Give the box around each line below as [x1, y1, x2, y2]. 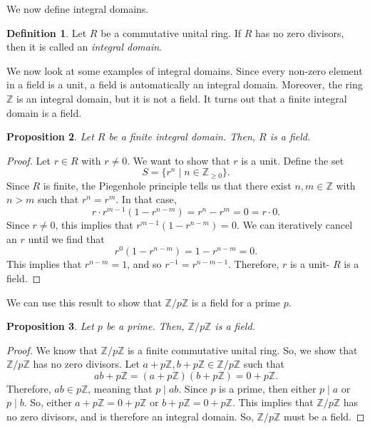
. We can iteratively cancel [236, 217, 353, 232]
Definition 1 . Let [6, 25, 87, 40]
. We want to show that [127, 153, 230, 167]
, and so [127, 257, 162, 272]
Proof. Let [6, 153, 51, 167]
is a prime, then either [219, 381, 317, 396]
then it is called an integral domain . [6, 39, 162, 54]
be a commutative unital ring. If [101, 25, 241, 40]
